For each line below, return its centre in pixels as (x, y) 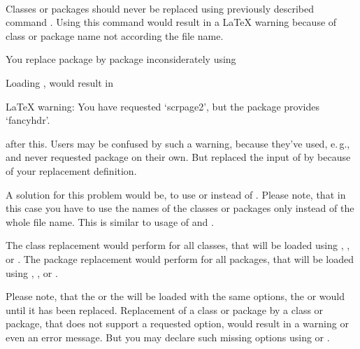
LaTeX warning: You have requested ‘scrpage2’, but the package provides (163, 106)
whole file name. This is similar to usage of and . (110, 221)
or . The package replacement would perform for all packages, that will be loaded (180, 258)
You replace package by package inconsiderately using (121, 59)
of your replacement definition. (71, 170)
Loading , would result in (59, 82)
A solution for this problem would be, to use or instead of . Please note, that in (176, 194)
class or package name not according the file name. (115, 35)
